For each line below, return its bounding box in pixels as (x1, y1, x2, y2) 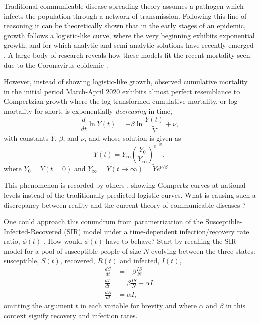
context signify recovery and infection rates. (4, 310, 138, 320)
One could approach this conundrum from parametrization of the (4, 216, 203, 227)
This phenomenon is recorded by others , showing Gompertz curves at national (4, 180, 246, 190)
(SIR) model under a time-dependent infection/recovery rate (64, 226, 249, 236)
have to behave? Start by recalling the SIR (105, 236, 236, 246)
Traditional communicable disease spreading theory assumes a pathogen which (4, 1, 244, 11)
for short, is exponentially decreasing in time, (34, 105, 172, 116)
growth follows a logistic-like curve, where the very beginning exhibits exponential (4, 30, 255, 40)
